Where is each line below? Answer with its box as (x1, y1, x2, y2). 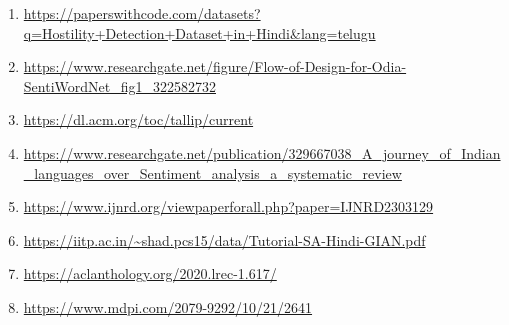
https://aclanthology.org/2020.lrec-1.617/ (23, 263, 277, 284)
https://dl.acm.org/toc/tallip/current (23, 109, 254, 130)
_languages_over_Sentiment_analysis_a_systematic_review (23, 162, 402, 183)
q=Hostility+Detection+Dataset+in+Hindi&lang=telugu (23, 22, 376, 43)
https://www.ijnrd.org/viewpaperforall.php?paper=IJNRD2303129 (23, 196, 434, 217)
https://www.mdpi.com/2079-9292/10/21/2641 (23, 296, 313, 317)
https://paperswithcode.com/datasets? (23, 3, 261, 23)
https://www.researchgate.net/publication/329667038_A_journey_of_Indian (23, 142, 501, 163)
